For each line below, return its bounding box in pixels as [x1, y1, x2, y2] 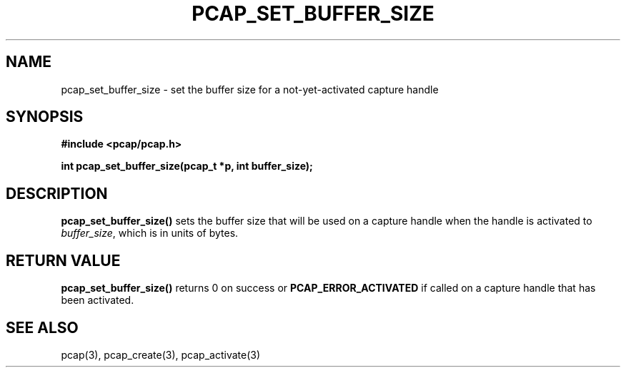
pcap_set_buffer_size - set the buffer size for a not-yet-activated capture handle [61, 83, 439, 96]
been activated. [61, 294, 134, 307]
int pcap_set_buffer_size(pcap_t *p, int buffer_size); [61, 160, 313, 173]
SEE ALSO [6, 318, 79, 337]
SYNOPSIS [6, 108, 84, 126]
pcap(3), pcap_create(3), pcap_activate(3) [61, 348, 261, 361]
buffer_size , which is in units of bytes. [61, 227, 239, 240]
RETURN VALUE [6, 251, 121, 270]
